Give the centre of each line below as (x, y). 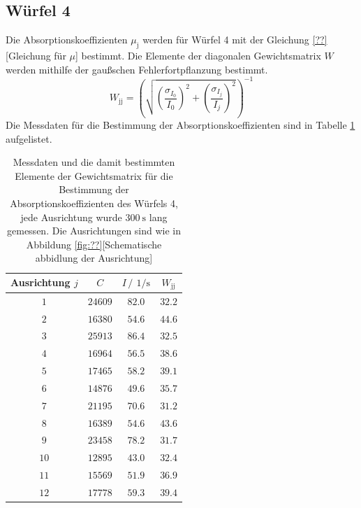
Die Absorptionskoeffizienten (67, 40)
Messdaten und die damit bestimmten (94, 162)
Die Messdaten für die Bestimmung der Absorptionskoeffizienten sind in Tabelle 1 (180, 125)
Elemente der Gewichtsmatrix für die (94, 175)
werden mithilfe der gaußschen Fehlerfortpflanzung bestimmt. (137, 69)
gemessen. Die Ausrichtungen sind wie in (94, 231)
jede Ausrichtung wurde (71, 217)
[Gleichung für (36, 55)
